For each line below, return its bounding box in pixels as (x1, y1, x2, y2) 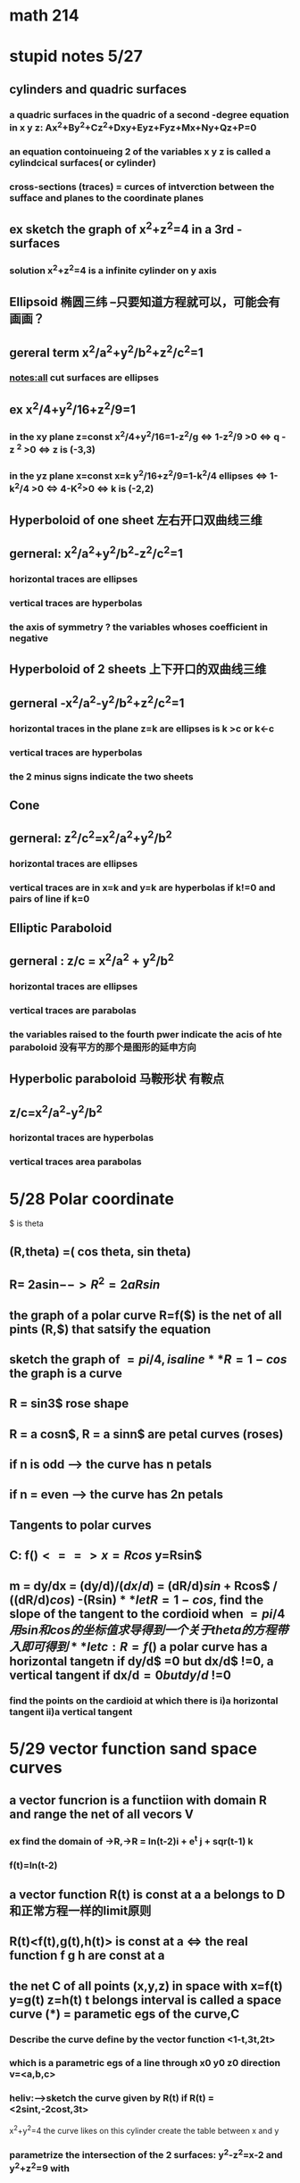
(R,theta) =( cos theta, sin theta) (9, 1244, 192, 1259)
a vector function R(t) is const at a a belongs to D (9, 1887, 286, 1902)
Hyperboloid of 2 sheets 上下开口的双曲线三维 (9, 662, 267, 677)
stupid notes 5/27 (9, 46, 143, 67)
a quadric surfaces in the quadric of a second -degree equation (9, 108, 289, 121)
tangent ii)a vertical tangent (9, 1705, 133, 1718)
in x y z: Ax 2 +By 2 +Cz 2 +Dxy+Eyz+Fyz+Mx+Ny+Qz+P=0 (9, 120, 257, 134)
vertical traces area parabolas (9, 1155, 142, 1168)
